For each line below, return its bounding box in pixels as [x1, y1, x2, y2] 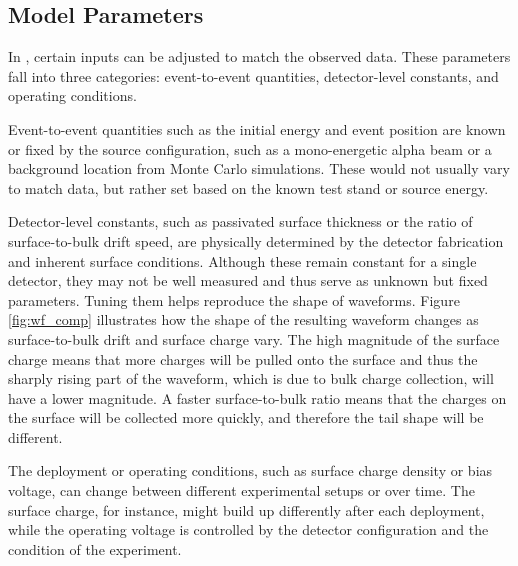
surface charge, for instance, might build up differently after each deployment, [8, 499, 485, 520]
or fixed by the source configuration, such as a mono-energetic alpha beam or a [8, 138, 492, 159]
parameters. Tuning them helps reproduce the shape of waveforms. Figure [8, 289, 460, 310]
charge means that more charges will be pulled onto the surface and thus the [8, 348, 478, 369]
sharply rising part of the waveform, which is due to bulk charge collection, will [8, 368, 494, 389]
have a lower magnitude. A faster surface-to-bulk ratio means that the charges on [8, 387, 507, 408]
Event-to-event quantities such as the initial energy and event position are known [8, 118, 506, 139]
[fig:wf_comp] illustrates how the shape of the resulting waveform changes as [8, 309, 479, 330]
